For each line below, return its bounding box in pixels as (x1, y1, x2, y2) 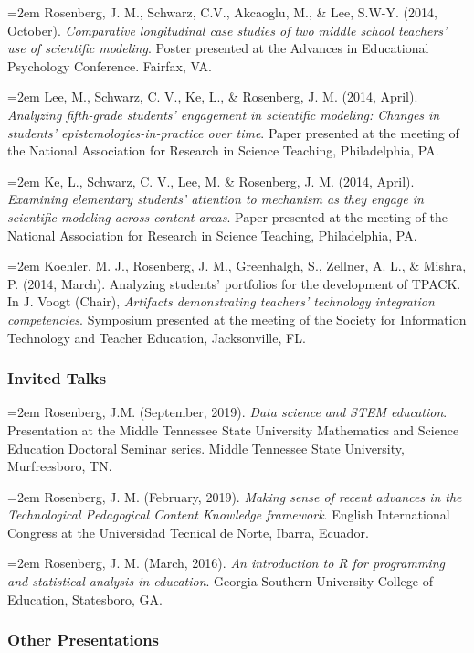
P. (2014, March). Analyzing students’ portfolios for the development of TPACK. (7, 273, 461, 293)
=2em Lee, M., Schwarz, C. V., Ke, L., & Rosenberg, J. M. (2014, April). (7, 87, 418, 106)
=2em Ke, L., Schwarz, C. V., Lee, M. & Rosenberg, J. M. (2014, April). (7, 171, 415, 190)
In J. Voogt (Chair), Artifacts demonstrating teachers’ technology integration (7, 292, 435, 311)
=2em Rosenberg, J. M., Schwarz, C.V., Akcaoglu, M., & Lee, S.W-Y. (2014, (7, 3, 437, 21)
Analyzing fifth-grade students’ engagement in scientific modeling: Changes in (7, 104, 440, 123)
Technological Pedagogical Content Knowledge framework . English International (7, 505, 450, 524)
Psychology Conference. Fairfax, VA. (7, 56, 212, 75)
